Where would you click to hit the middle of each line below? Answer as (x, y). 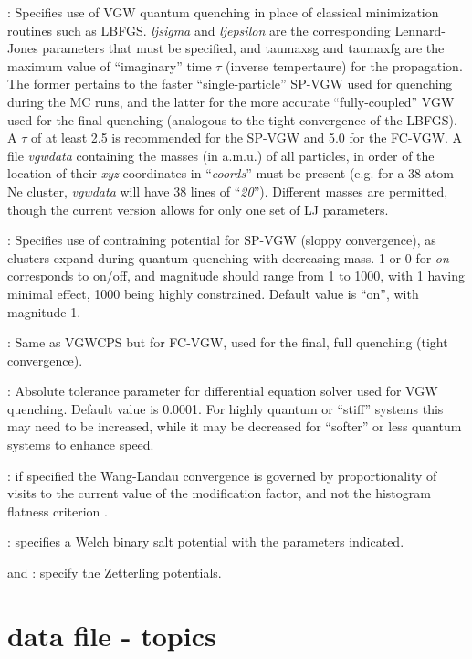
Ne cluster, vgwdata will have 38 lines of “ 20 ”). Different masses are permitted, (228, 191)
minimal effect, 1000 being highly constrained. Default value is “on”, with (213, 293)
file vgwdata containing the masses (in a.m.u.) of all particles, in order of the (221, 155)
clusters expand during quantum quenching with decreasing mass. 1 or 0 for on (228, 257)
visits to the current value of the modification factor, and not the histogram (219, 493)
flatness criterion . (58, 510)
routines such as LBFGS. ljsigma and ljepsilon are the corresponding (199, 30)
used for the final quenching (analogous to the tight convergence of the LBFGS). (232, 119)
